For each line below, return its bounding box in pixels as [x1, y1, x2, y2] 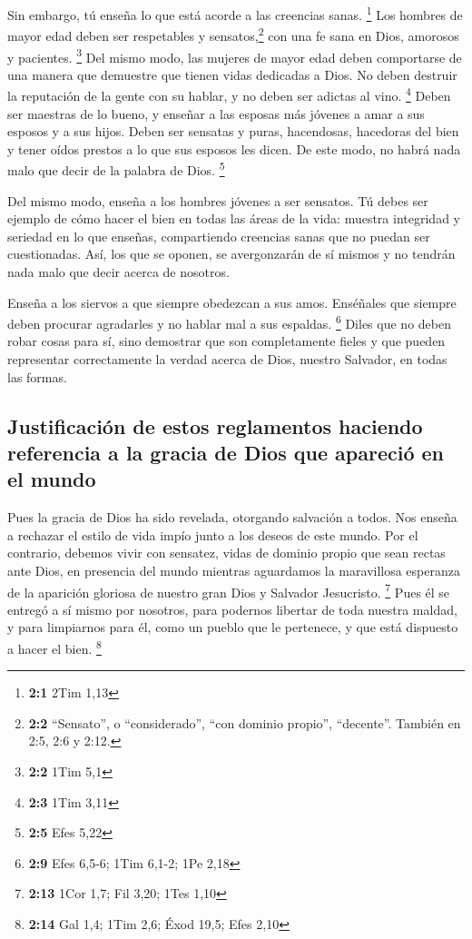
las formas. [7, 367, 67, 386]
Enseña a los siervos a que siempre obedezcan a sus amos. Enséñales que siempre [7, 292, 457, 311]
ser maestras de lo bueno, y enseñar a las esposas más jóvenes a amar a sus [7, 104, 425, 123]
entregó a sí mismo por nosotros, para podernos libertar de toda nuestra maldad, [7, 599, 457, 618]
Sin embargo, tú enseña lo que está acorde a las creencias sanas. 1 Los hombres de [7, 3, 463, 24]
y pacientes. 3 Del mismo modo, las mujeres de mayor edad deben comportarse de [7, 44, 462, 66]
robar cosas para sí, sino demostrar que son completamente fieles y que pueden [7, 331, 446, 351]
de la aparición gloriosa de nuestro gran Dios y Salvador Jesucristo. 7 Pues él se [7, 579, 450, 601]
